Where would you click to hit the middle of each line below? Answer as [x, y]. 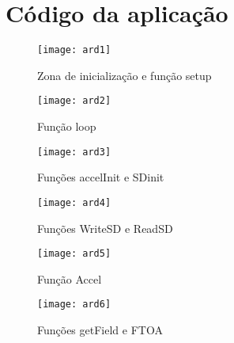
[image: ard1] [74, 50]
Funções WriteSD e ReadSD [105, 228]
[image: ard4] [74, 202]
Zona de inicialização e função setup [125, 75]
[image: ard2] [74, 101]
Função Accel [70, 278]
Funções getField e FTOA [100, 330]
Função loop [67, 126]
